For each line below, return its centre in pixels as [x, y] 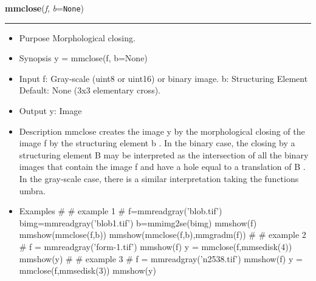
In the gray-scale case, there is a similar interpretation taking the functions [159, 178]
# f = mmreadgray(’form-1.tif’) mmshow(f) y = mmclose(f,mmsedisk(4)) [156, 246]
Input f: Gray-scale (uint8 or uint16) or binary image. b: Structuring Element [163, 78]
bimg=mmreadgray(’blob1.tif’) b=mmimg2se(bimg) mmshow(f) [138, 222]
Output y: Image [50, 111]
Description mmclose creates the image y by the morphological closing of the [162, 131]
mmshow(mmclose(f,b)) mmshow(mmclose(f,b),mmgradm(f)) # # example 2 [163, 235]
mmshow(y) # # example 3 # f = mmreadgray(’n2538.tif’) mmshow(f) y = [161, 258]
